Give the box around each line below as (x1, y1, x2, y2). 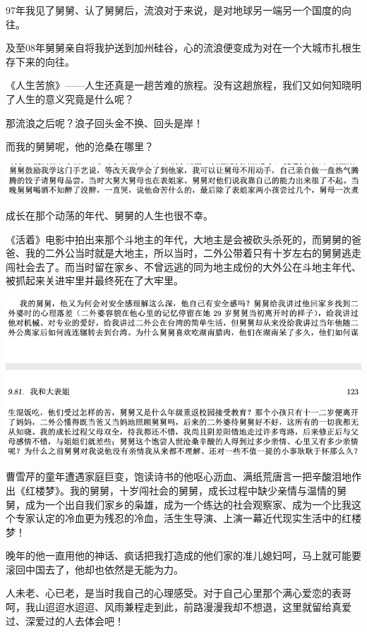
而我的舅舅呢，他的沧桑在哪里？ (6, 139, 154, 154)
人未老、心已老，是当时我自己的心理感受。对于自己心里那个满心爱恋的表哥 (6, 585, 351, 600)
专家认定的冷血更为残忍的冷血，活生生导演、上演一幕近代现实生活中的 (15, 511, 342, 525)
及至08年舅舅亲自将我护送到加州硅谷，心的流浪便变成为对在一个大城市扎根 (6, 40, 351, 55)
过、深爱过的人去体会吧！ (6, 613, 124, 628)
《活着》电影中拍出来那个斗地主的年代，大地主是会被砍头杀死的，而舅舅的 (6, 231, 351, 246)
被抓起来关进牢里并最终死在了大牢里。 (6, 273, 183, 288)
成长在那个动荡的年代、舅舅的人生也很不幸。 (6, 208, 213, 223)
